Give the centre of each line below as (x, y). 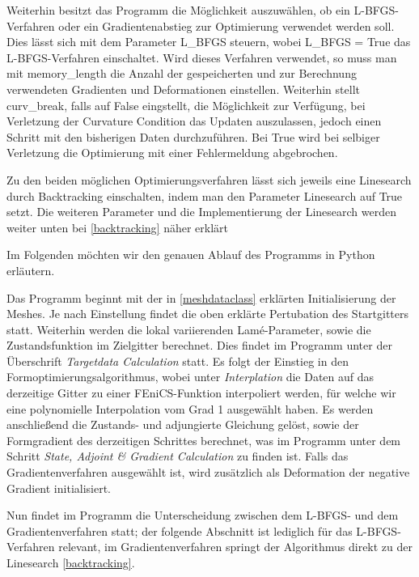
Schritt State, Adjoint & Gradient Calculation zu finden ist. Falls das (178, 456)
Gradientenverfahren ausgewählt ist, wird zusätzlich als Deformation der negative (208, 472)
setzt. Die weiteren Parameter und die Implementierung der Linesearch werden (202, 212)
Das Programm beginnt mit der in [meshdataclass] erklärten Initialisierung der (201, 297)
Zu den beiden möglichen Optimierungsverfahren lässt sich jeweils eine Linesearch (209, 179)
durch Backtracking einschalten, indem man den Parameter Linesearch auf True (205, 195)
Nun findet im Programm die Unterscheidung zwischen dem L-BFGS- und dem (203, 515)
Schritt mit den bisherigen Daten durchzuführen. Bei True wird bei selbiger (193, 136)
